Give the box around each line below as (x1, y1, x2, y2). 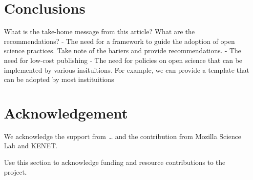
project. (4, 166, 27, 177)
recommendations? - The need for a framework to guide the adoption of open (4, 36, 235, 46)
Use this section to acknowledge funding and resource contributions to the (4, 157, 226, 167)
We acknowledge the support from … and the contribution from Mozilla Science (4, 131, 241, 141)
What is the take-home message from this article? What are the (4, 26, 195, 37)
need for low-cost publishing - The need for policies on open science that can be (4, 55, 243, 65)
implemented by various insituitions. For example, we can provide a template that (4, 64, 250, 75)
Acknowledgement (4, 102, 128, 122)
